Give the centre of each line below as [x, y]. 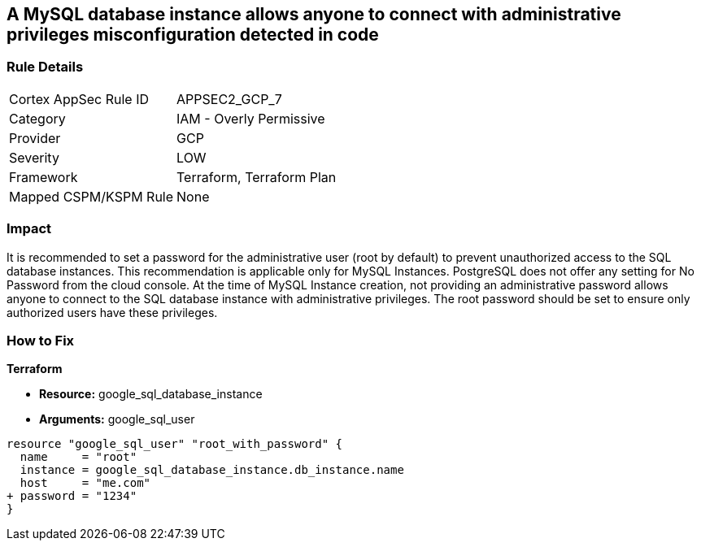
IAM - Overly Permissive [251, 118]
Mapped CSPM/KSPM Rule [91, 196]
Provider [35, 138]
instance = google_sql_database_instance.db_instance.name [212, 470]
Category [37, 118]
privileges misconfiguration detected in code [193, 35]
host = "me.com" [85, 483]
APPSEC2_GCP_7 [229, 99]
